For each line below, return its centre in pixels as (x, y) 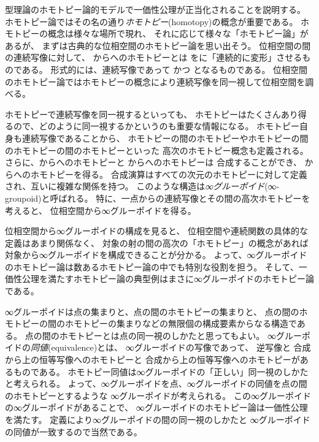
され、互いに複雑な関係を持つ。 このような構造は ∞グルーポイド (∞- (142, 186)
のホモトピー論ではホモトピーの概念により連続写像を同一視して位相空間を (155, 81)
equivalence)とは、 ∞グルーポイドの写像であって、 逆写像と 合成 (181, 347)
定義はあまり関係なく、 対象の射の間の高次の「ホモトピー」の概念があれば (157, 242)
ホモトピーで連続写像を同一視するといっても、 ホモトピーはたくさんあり (152, 114)
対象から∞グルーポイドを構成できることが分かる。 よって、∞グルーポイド (156, 255)
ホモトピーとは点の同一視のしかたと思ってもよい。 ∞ (167, 335)
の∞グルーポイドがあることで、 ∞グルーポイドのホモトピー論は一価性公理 (156, 407)
